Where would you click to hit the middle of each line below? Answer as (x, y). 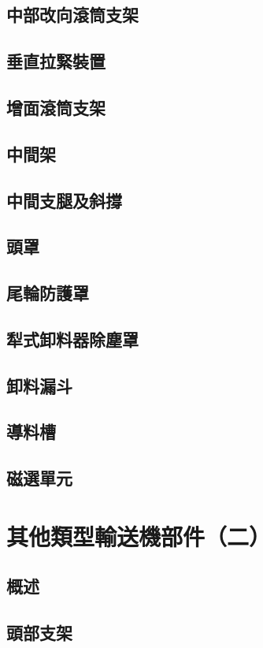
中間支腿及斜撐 (64, 200)
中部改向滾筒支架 (72, 15)
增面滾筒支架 (56, 107)
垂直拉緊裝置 (56, 61)
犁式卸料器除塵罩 (72, 339)
